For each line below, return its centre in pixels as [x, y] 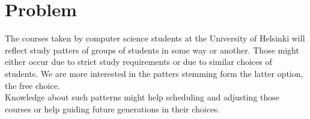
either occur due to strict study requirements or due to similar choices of [138, 62]
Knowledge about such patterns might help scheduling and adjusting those [142, 97]
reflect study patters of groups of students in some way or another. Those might [152, 50]
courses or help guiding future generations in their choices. [112, 108]
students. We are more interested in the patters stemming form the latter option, [154, 73]
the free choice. [32, 85]
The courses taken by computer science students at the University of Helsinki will [155, 38]
